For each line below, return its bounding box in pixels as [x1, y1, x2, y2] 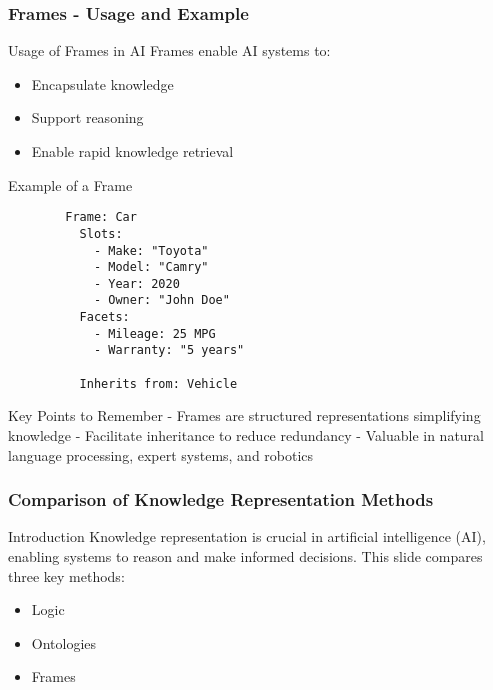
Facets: [79, 310, 130, 325]
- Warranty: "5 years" [93, 343, 245, 358]
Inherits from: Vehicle [79, 376, 238, 391]
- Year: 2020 [93, 276, 180, 291]
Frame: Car [65, 210, 137, 225]
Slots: [79, 226, 123, 241]
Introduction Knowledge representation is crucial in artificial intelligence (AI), [8, 526, 486, 547]
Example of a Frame [8, 174, 133, 195]
